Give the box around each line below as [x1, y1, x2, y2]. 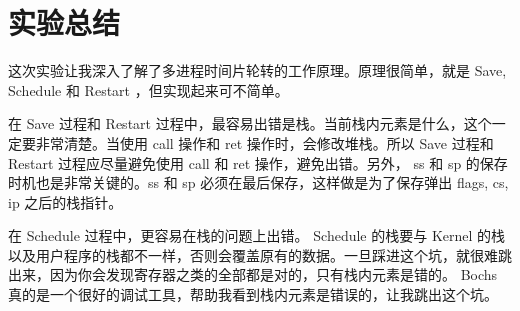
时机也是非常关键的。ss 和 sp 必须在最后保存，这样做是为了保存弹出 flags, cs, [8, 172, 509, 193]
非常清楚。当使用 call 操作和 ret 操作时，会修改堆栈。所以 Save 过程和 [35, 132, 494, 153]
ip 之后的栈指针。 [8, 191, 123, 212]
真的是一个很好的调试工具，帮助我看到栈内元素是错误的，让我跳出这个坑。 [8, 284, 498, 305]
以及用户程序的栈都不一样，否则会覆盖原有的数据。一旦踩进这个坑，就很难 [8, 244, 498, 265]
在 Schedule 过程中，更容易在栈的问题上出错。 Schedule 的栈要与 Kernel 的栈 [8, 225, 506, 246]
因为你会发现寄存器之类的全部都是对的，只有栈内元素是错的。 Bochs [49, 264, 498, 285]
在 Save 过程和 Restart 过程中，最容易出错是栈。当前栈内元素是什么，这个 [8, 113, 492, 134]
